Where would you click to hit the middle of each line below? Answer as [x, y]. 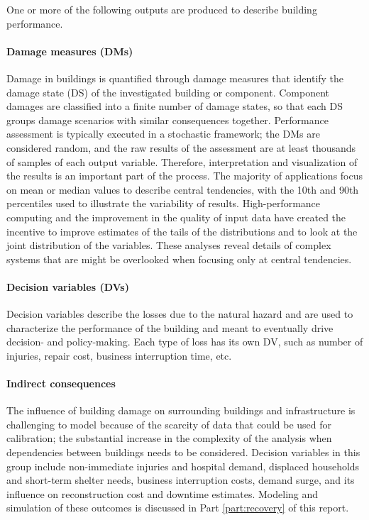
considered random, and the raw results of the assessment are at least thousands [181, 147]
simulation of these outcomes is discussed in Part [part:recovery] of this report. [178, 508]
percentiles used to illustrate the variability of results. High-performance [164, 203]
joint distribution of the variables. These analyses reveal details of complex [169, 245]
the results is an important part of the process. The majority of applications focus [185, 176]
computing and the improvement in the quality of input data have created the [176, 217]
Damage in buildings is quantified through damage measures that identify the [175, 78]
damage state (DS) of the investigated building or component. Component [168, 92]
